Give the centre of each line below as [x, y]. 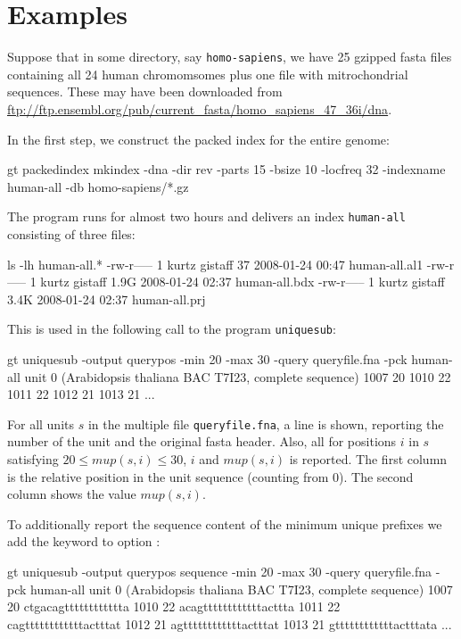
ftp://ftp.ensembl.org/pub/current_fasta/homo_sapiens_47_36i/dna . [200, 108]
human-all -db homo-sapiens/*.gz [98, 186]
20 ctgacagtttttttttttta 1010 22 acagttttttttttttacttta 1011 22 [174, 606]
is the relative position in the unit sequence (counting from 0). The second [210, 476]
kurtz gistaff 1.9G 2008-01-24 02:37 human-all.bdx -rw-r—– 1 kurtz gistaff [243, 282]
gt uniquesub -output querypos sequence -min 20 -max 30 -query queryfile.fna [219, 572]
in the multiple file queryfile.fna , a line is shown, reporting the [266, 423]
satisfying [33, 459]
